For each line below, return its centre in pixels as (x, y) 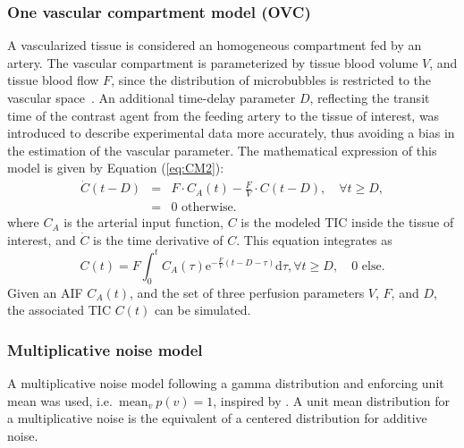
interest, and (42, 239)
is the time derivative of (158, 239)
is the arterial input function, (143, 222)
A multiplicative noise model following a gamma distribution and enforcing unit (226, 382)
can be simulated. (202, 310)
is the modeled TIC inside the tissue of (347, 222)
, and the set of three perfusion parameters (247, 292)
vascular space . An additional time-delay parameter (152, 97)
